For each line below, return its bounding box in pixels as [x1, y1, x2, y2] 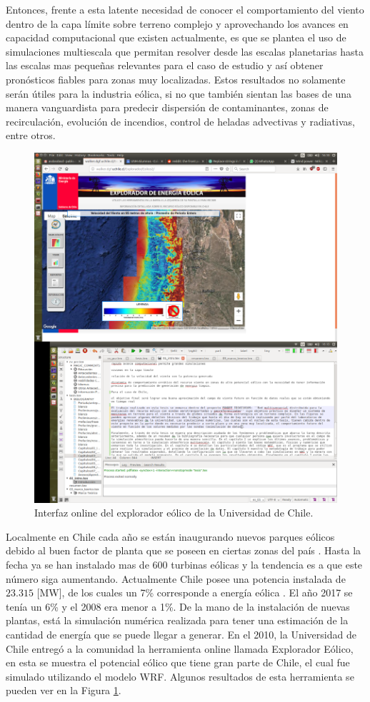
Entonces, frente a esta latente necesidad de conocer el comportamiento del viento [6, 2, 364, 16]
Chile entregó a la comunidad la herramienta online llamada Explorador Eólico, [6, 641, 354, 656]
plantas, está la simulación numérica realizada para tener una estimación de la [6, 613, 349, 628]
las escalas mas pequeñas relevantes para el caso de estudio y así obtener [6, 58, 324, 73]
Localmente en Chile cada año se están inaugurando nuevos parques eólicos [6, 529, 335, 544]
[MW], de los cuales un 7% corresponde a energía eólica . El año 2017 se [36, 585, 353, 600]
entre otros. [6, 128, 56, 143]
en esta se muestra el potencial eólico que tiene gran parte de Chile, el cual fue [6, 655, 350, 670]
